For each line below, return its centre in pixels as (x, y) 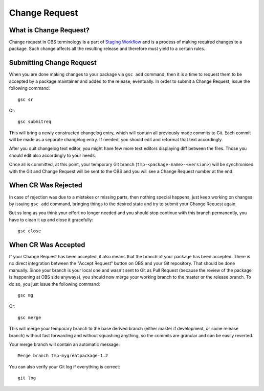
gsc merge (29, 318)
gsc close (29, 231)
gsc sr (26, 99)
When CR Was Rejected (46, 185)
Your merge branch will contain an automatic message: (64, 344)
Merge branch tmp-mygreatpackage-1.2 (63, 356)
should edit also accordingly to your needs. (53, 155)
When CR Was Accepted (47, 245)
